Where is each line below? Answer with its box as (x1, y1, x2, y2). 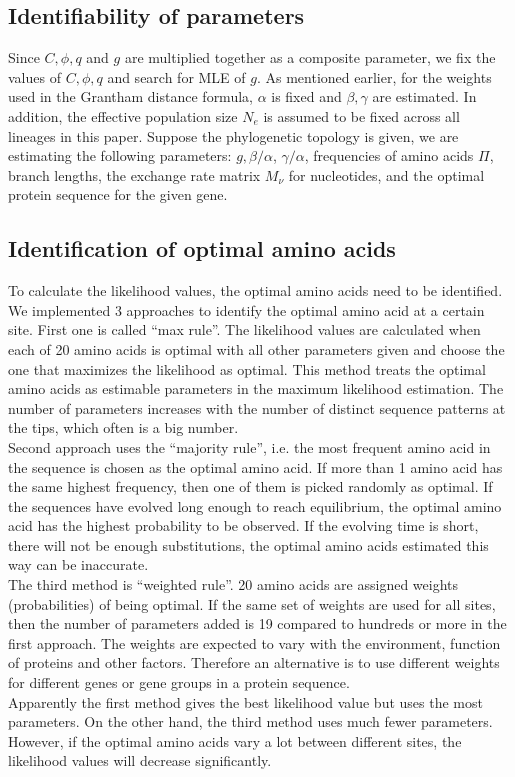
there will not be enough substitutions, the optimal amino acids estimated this (8, 534, 489, 555)
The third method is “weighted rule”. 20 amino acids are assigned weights (8, 574, 459, 595)
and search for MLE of (107, 66, 246, 87)
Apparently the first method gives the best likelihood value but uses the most (8, 691, 483, 712)
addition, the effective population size (8, 105, 238, 126)
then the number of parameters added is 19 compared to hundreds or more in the (8, 613, 507, 634)
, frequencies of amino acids (304, 145, 474, 166)
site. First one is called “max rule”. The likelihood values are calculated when (8, 319, 481, 340)
